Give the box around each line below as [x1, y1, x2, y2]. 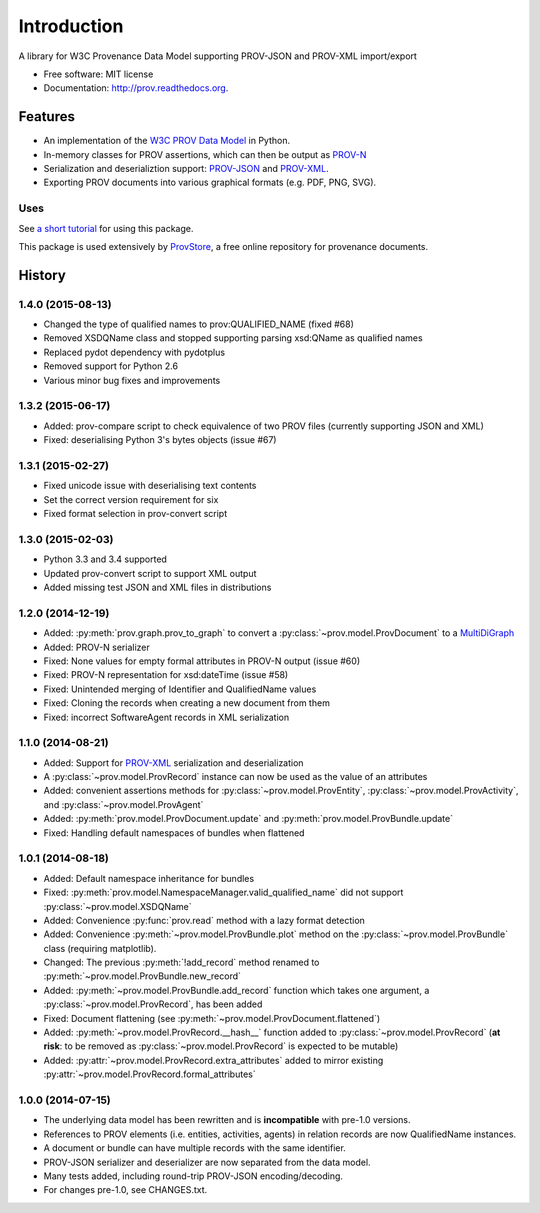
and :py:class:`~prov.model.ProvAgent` [43, 798, 204, 810]
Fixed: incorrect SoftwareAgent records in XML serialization [43, 711, 290, 723]
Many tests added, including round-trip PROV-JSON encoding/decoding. [43, 1170, 344, 1182]
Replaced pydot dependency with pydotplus [43, 346, 225, 358]
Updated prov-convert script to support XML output [43, 567, 257, 579]
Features [18, 108, 75, 125]
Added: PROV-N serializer [43, 641, 150, 653]
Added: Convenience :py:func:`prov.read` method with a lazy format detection [43, 914, 365, 926]
